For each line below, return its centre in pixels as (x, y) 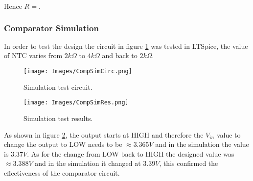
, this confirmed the (189, 163)
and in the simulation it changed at (88, 163)
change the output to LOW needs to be (63, 144)
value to (229, 134)
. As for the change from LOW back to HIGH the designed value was (131, 153)
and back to (120, 55)
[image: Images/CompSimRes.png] (76, 103)
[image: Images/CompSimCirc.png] (78, 71)
